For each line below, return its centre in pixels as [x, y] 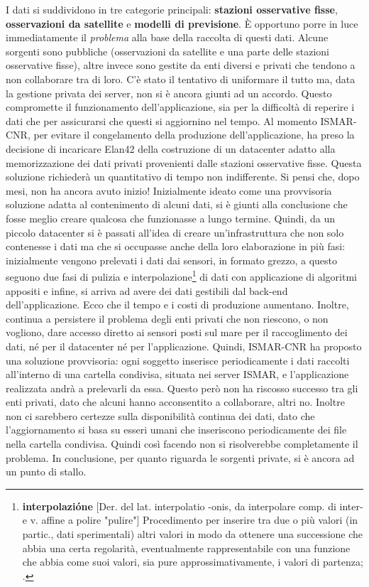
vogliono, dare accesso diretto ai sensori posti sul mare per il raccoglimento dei [177, 332]
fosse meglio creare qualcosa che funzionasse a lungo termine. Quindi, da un [171, 218]
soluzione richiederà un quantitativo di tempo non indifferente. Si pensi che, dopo [183, 177]
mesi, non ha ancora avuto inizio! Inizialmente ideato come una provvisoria [169, 190]
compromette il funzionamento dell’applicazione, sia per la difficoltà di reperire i [180, 107]
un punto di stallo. [46, 472]
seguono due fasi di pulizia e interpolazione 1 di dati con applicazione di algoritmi [181, 275]
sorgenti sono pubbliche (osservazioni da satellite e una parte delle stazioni [167, 51]
